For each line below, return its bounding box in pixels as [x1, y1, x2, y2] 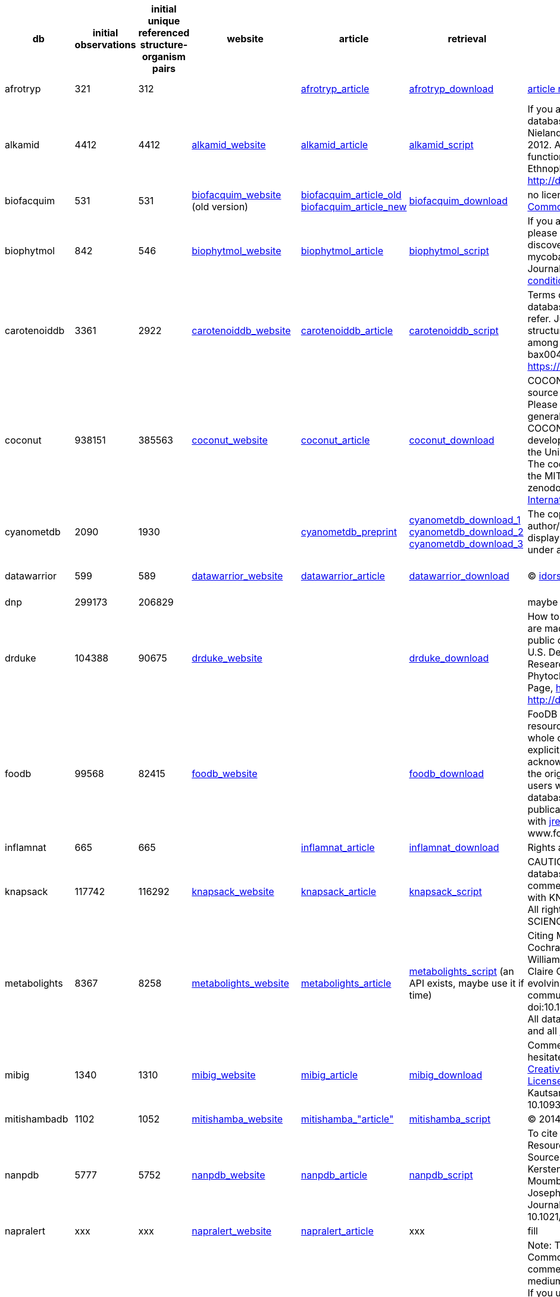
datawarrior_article [301, 570, 385, 582]
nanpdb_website [192, 1169, 265, 1181]
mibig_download [409, 1069, 483, 1081]
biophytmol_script [409, 245, 489, 257]
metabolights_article [301, 977, 392, 989]
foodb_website [192, 768, 258, 780]
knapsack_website [192, 886, 274, 897]
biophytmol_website [192, 245, 281, 257]
